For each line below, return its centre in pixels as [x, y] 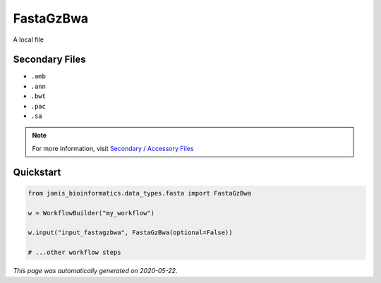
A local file [28, 40]
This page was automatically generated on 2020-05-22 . [95, 271]
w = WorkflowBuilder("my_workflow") [91, 213]
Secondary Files [49, 60]
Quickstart [37, 172]
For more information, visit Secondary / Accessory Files [113, 148]
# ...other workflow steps [74, 253]
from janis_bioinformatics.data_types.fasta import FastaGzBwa [140, 193]
